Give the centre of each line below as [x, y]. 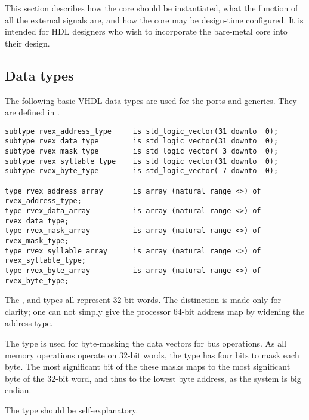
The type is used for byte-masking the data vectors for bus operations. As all [146, 343]
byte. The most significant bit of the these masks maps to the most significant [148, 367]
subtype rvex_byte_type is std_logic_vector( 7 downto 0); [142, 171]
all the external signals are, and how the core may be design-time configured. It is [154, 19]
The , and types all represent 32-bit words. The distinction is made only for [143, 300]
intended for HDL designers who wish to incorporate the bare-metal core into [146, 31]
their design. [27, 43]
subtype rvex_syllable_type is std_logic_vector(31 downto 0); [142, 161]
